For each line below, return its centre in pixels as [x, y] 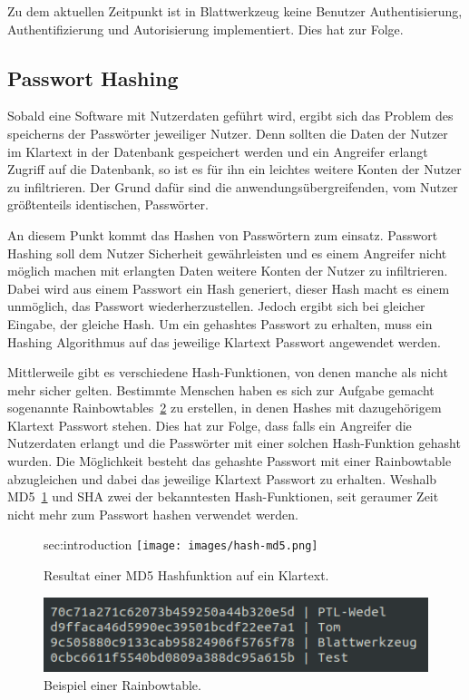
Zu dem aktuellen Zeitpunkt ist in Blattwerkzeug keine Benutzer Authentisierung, [235, 11]
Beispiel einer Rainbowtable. [122, 684]
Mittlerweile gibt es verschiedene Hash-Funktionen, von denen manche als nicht [228, 372]
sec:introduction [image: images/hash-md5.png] [181, 544]
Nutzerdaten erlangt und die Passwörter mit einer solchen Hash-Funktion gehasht [234, 443]
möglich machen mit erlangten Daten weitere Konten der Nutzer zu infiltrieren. [228, 271]
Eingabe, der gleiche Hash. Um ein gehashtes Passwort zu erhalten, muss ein [220, 323]
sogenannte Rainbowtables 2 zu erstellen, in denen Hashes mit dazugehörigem [225, 408]
